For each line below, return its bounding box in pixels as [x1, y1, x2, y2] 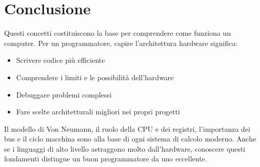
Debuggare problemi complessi [16, 89, 112, 100]
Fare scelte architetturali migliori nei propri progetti [16, 106, 180, 117]
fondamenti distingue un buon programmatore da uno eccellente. [4, 153, 207, 164]
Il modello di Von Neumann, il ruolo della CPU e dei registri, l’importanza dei [4, 123, 250, 134]
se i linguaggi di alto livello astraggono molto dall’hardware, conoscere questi [4, 143, 246, 154]
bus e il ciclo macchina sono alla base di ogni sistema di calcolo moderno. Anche [4, 133, 256, 144]
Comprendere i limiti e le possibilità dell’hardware [16, 71, 174, 82]
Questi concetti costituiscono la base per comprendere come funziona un [4, 28, 231, 38]
